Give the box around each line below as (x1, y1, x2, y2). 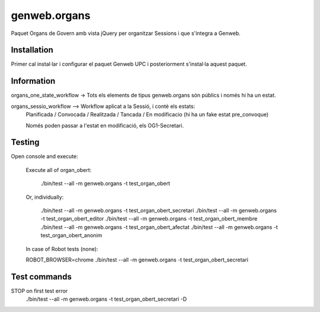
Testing (11, 137, 40, 148)
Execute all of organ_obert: (25, 166, 92, 173)
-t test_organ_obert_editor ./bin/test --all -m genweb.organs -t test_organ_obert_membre (40, 215, 258, 222)
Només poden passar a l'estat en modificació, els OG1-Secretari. (25, 122, 184, 129)
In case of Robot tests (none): (25, 245, 98, 252)
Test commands (11, 272, 72, 282)
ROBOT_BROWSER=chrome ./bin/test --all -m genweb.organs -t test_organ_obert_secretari (25, 256, 249, 263)
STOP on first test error (11, 287, 68, 294)
